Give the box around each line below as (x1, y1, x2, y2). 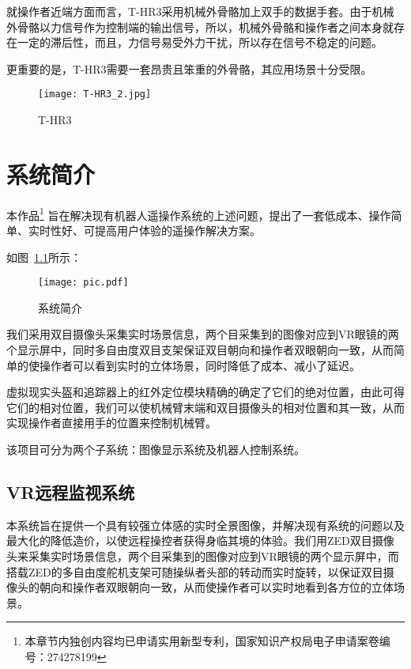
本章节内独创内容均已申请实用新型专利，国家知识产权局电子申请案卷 (25, 633, 379, 649)
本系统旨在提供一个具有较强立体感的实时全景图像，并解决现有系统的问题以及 (6, 516, 405, 533)
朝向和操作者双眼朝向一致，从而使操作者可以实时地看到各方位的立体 (39, 579, 394, 595)
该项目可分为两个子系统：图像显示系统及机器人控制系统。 (6, 441, 305, 457)
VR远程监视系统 (6, 479, 135, 504)
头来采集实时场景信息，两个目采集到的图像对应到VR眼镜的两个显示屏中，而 (6, 547, 399, 564)
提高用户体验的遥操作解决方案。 (94, 222, 261, 238)
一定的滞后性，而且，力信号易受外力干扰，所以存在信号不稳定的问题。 (17, 34, 383, 51)
